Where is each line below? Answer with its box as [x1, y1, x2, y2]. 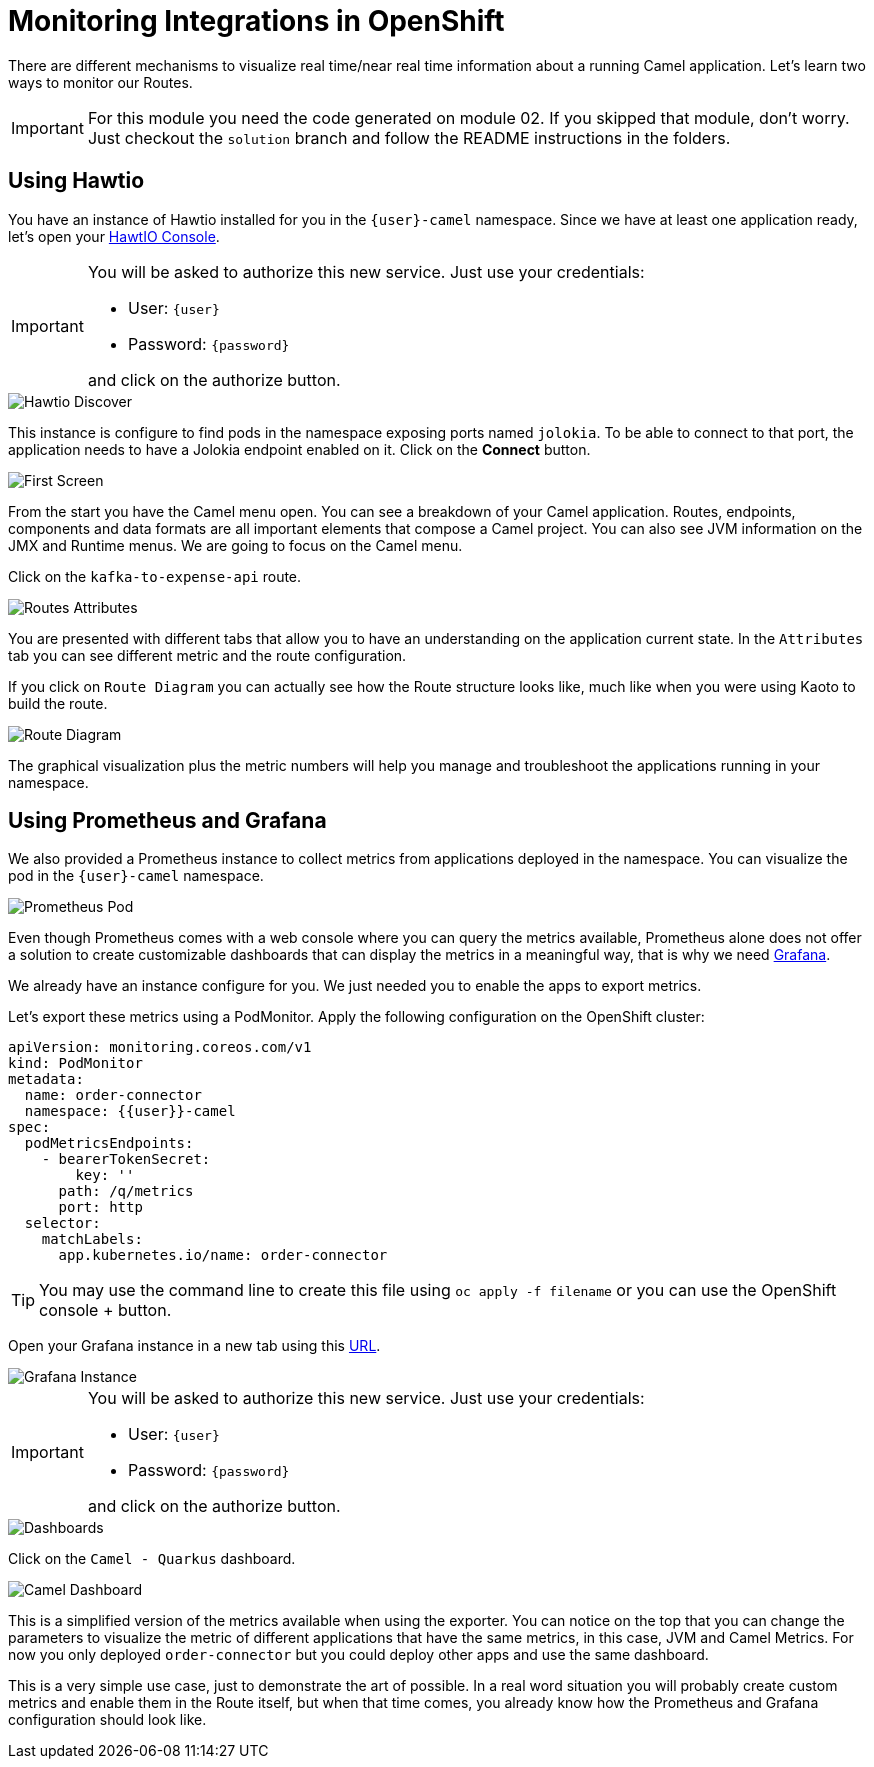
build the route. [8, 694, 108, 712]
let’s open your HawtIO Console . [8, 227, 220, 245]
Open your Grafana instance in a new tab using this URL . [8, 1337, 381, 1355]
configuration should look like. [8, 1711, 207, 1729]
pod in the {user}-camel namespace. [8, 867, 264, 885]
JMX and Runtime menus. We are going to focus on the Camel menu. [8, 536, 463, 554]
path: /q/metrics [58, 1183, 194, 1200]
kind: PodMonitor [8, 1055, 143, 1072]
